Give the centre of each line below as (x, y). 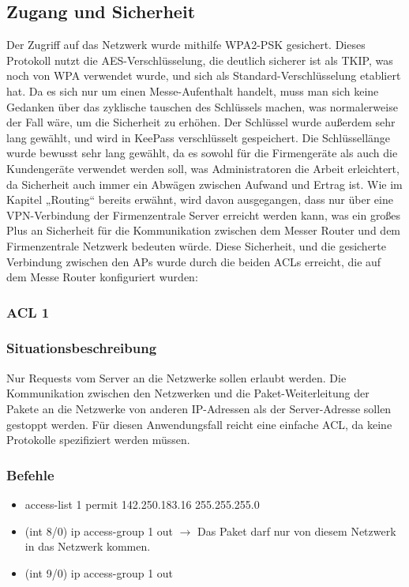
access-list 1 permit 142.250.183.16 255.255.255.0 (142, 504)
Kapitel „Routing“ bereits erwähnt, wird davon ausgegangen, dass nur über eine (200, 199)
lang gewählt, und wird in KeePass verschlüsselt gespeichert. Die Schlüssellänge (199, 137)
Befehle (30, 474)
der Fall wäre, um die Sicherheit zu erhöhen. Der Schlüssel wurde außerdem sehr (201, 122)
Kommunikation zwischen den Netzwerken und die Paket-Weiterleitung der (188, 393)
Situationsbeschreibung (82, 348)
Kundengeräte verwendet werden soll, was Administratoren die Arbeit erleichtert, (203, 168)
